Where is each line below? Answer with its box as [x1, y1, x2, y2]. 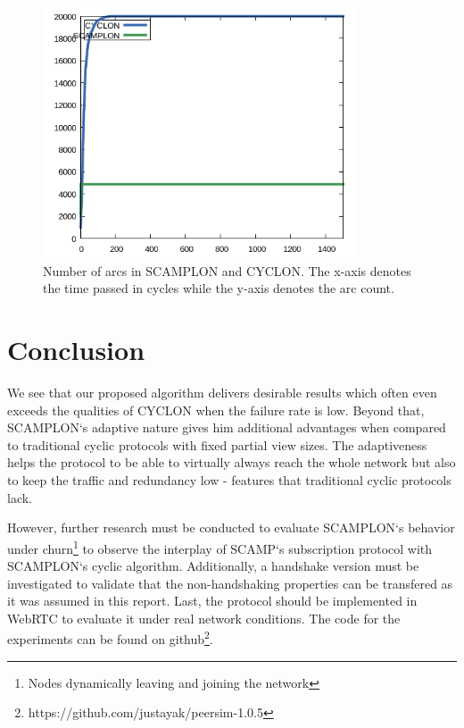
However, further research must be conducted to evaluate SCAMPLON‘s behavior [7, 518, 455, 537]
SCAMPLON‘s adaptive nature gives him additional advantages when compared [7, 418, 446, 437]
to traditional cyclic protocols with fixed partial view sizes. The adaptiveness [7, 435, 427, 454]
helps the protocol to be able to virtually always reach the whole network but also [7, 453, 456, 472]
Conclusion [7, 331, 145, 368]
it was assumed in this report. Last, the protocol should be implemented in [7, 591, 418, 610]
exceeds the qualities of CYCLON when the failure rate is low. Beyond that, [7, 400, 425, 419]
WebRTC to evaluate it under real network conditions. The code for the [7, 608, 401, 627]
